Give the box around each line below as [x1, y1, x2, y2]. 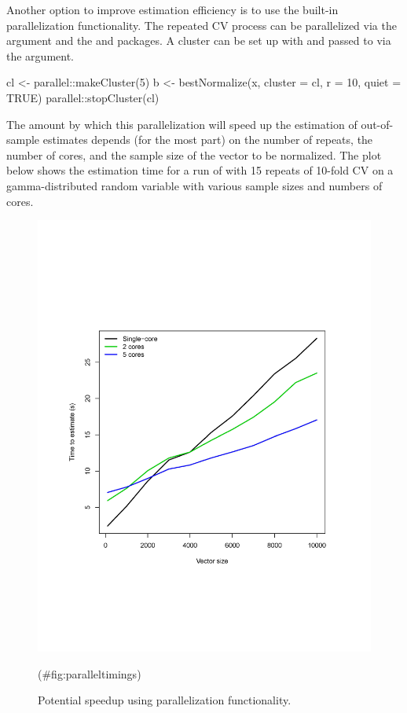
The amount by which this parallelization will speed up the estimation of [6, 116, 357, 132]
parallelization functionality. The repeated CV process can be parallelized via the [6, 17, 397, 33]
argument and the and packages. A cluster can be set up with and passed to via [6, 32, 391, 49]
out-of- [361, 116, 394, 132]
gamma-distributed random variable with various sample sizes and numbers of [6, 177, 383, 193]
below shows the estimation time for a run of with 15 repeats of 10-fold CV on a [6, 162, 394, 178]
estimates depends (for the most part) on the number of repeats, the [42, 131, 373, 148]
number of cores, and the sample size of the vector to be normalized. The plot [6, 146, 382, 163]
